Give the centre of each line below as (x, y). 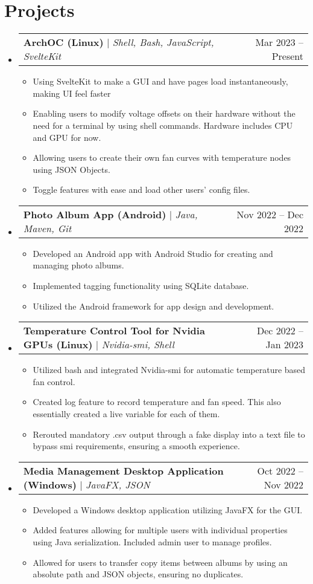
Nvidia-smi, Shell (138, 345)
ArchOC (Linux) (63, 42)
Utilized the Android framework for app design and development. (153, 306)
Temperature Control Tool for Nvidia (114, 331)
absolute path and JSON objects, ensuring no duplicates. (138, 574)
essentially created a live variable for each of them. (126, 414)
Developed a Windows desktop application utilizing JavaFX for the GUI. (168, 509)
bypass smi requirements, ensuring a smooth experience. (136, 446)
